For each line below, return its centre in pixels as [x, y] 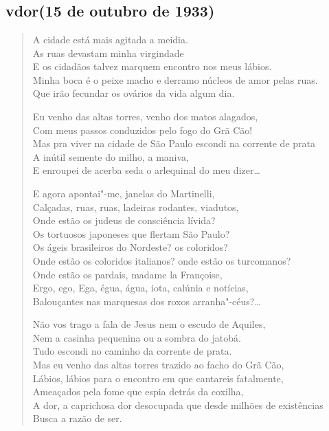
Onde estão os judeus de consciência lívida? [124, 220]
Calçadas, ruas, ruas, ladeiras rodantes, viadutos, [136, 207]
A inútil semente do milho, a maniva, [111, 156]
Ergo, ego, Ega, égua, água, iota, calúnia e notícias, [140, 288]
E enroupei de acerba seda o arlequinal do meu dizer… [146, 170]
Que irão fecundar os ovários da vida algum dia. [134, 93]
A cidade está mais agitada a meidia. [110, 39]
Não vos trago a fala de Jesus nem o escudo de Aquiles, [149, 324]
